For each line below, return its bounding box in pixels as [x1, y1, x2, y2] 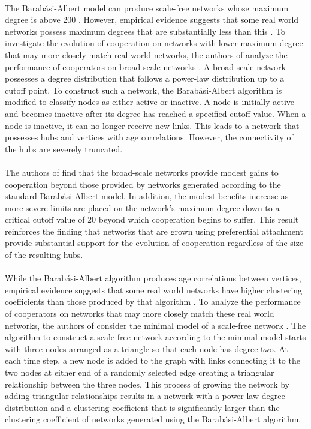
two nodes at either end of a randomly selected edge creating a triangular [5, 366, 274, 378]
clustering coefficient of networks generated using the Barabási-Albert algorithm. [5, 413, 301, 425]
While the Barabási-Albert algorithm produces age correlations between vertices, [5, 272, 301, 284]
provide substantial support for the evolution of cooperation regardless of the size [5, 236, 304, 249]
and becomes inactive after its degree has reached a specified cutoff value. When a [5, 107, 306, 119]
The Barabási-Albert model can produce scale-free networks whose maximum [5, 1, 289, 14]
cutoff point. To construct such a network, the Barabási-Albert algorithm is [5, 83, 282, 96]
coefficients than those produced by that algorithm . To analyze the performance [5, 295, 301, 308]
